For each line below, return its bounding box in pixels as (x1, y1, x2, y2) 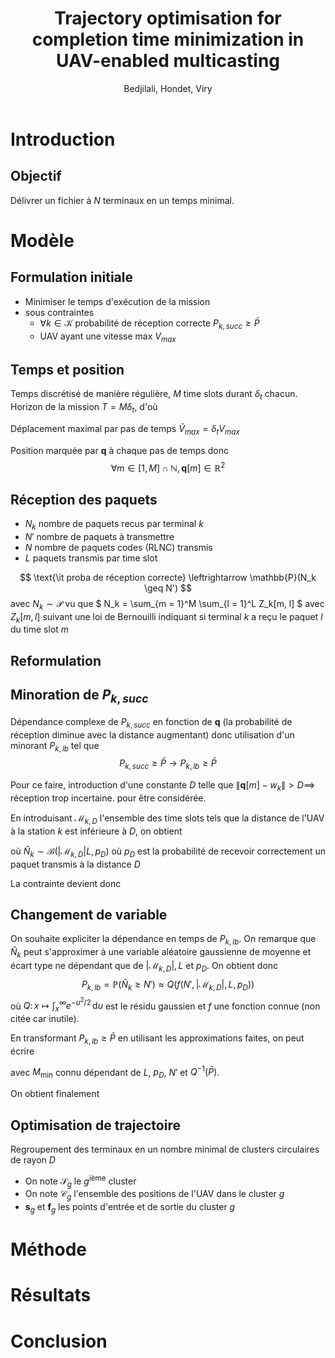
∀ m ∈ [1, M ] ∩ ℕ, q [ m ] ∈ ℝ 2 (110, 460, 226, 474)
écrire (10, 1045, 35, 1057)
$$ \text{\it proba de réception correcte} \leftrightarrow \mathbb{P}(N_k (19, 571, 317, 583)
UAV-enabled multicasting (55, 50, 281, 72)
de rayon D (10, 1153, 56, 1166)
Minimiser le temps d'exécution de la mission (24, 295, 211, 307)
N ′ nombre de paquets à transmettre (24, 530, 175, 542)
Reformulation (10, 652, 102, 669)
